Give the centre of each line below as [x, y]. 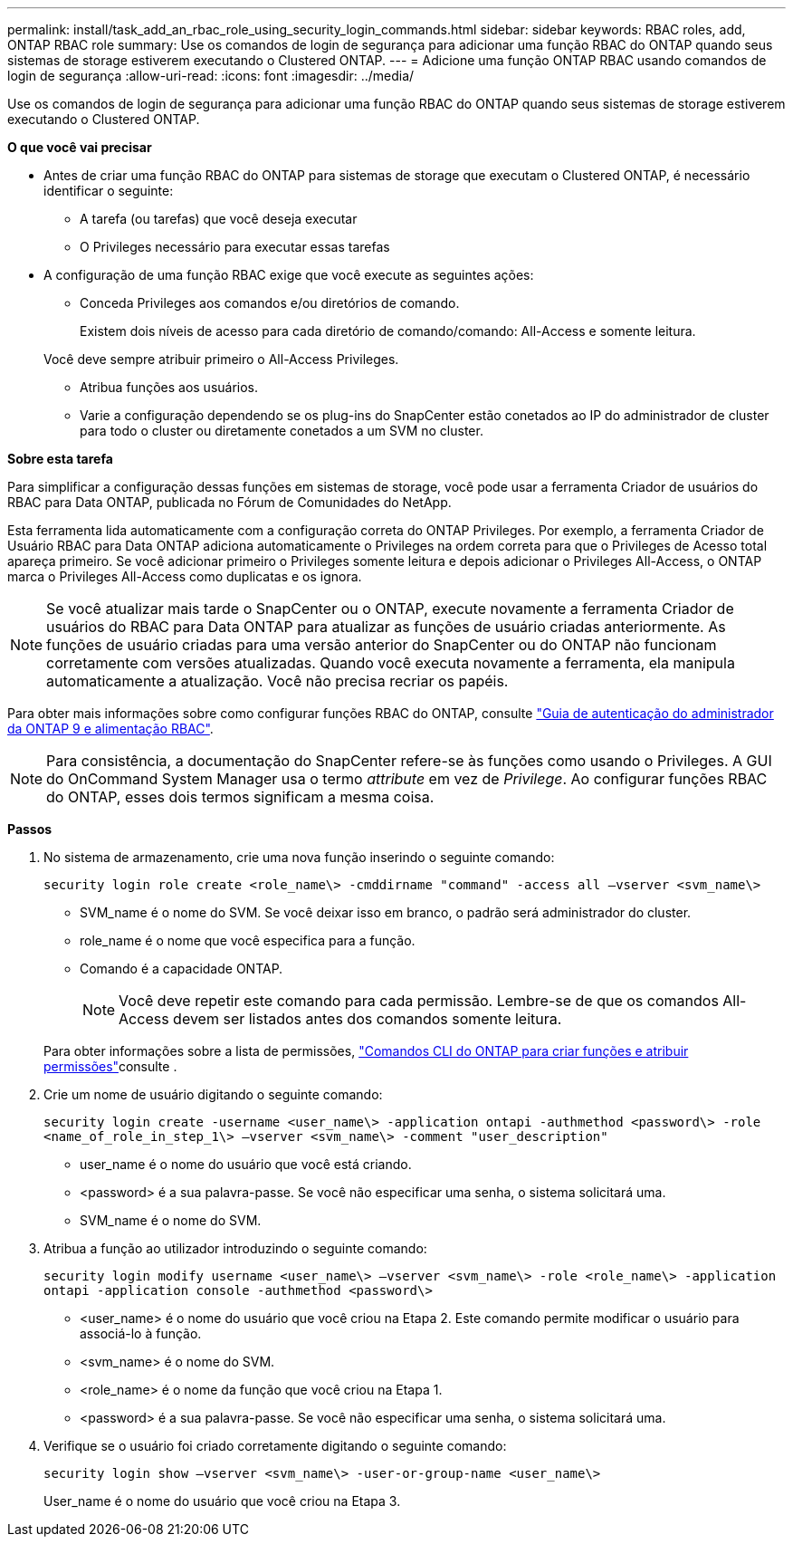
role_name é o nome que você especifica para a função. [248, 940]
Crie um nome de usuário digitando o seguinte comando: [213, 1094]
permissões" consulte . [110, 1066]
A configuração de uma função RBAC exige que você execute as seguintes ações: [289, 275]
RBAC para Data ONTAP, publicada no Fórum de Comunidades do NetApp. [229, 502]
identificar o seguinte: [109, 191]
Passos [30, 829]
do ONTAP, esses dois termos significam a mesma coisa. [240, 797]
